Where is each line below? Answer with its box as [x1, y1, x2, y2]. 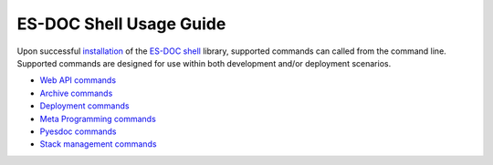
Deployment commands [39, 100, 130, 111]
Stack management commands [39, 139, 157, 150]
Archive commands [39, 88, 113, 98]
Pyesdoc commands [39, 126, 118, 137]
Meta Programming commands [39, 113, 157, 124]
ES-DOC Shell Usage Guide [16, 14, 226, 34]
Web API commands [39, 75, 117, 86]
